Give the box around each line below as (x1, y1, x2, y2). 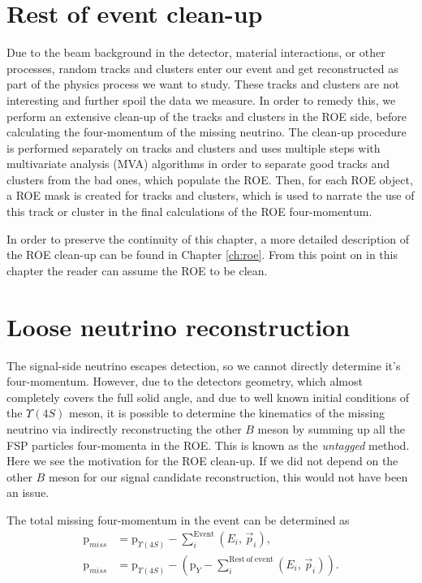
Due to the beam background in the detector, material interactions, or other (6, 44, 385, 61)
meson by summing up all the (257, 420, 405, 437)
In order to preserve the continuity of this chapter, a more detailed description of (6, 230, 409, 247)
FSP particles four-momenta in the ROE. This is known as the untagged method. (6, 436, 410, 453)
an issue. (6, 484, 50, 501)
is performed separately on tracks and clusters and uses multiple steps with (6, 139, 381, 156)
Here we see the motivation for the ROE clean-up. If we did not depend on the (6, 452, 398, 469)
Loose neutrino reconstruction (6, 309, 351, 343)
